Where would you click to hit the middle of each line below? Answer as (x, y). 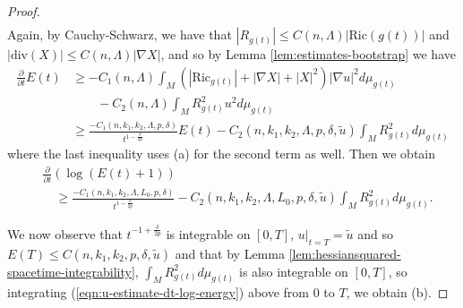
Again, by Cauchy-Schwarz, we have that (120, 34)
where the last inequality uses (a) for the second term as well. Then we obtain (222, 154)
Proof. (24, 11)
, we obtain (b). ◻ (397, 292)
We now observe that (65, 233)
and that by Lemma (230, 253)
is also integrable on (293, 271)
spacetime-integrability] (71, 271)
